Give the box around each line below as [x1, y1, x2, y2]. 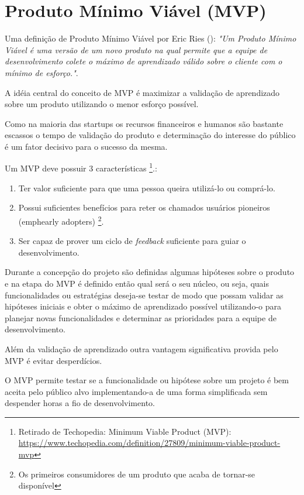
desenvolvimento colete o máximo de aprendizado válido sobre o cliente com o [5, 55, 282, 67]
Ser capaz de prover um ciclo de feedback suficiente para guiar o [18, 235, 246, 247]
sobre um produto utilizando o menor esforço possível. [5, 98, 199, 110]
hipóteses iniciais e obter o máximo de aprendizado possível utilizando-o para [5, 300, 282, 312]
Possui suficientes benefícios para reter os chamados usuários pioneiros [18, 201, 270, 214]
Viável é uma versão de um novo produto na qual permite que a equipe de [5, 43, 268, 56]
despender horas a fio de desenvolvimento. [5, 397, 155, 409]
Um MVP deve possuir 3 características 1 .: [5, 160, 157, 174]
